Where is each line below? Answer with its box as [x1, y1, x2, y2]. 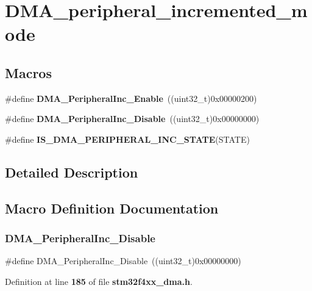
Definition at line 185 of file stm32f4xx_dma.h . [5, 275, 193, 287]
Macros [5, 63, 52, 82]
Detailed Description [5, 162, 138, 181]
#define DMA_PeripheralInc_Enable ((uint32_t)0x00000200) [5, 92, 257, 104]
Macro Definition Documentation [5, 198, 219, 217]
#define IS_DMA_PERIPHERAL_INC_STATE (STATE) [5, 132, 250, 145]
